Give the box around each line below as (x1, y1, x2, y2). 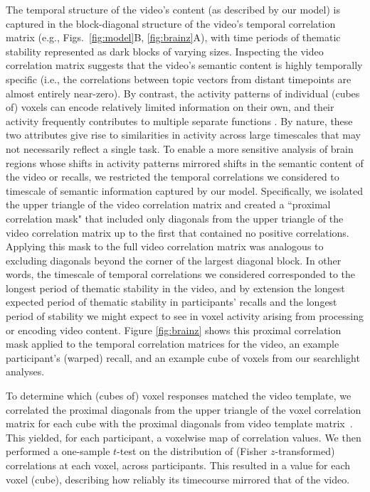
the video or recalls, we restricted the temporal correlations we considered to (6, 169, 339, 184)
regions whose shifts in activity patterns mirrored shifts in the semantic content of (6, 155, 364, 170)
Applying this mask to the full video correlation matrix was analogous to (6, 239, 324, 254)
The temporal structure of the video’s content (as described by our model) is (6, 2, 340, 16)
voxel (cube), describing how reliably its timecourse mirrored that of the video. (6, 471, 350, 486)
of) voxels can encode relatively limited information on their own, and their (6, 100, 334, 114)
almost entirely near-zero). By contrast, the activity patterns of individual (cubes (6, 85, 360, 100)
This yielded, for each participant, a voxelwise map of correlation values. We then (6, 429, 361, 444)
